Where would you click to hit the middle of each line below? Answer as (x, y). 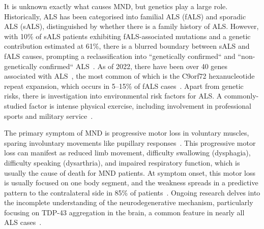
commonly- (241, 96)
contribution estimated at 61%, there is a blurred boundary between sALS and (127, 46)
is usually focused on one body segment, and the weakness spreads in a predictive (131, 183)
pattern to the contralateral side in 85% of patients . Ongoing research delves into (132, 192)
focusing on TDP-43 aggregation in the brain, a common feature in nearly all (124, 212)
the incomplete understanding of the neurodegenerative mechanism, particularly (129, 202)
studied (16, 105)
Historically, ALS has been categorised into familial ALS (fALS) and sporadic (125, 16)
